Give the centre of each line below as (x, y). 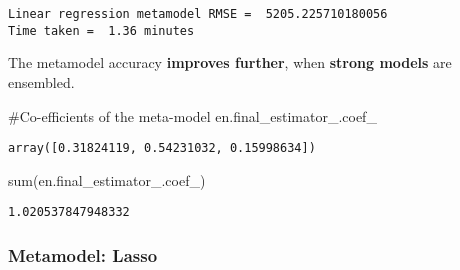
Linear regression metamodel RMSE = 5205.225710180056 (198, 14)
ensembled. (41, 81)
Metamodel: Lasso (83, 254)
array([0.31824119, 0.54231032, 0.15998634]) (162, 148)
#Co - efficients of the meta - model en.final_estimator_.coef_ (192, 115)
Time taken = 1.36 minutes (101, 30)
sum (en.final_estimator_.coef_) (107, 179)
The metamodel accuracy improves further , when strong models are (230, 62)
